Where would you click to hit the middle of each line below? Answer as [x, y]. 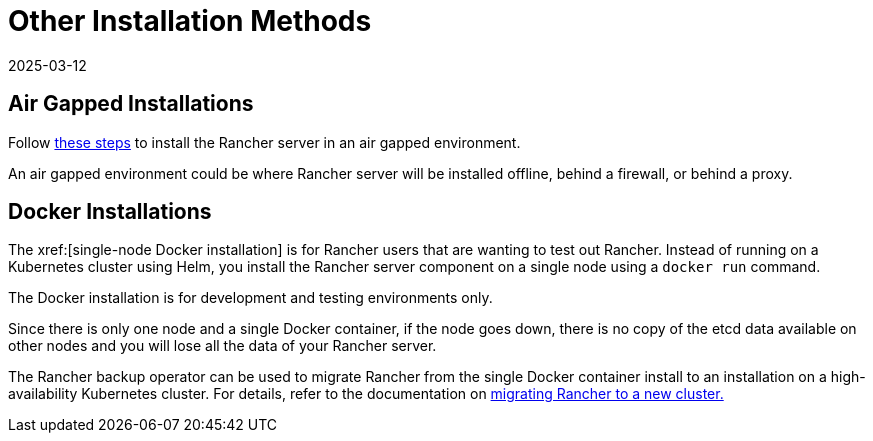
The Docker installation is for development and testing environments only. [250, 298]
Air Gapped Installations [131, 104]
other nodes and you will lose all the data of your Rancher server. [222, 346]
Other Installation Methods [190, 21]
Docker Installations [110, 212]
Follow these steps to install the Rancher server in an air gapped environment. [264, 142]
